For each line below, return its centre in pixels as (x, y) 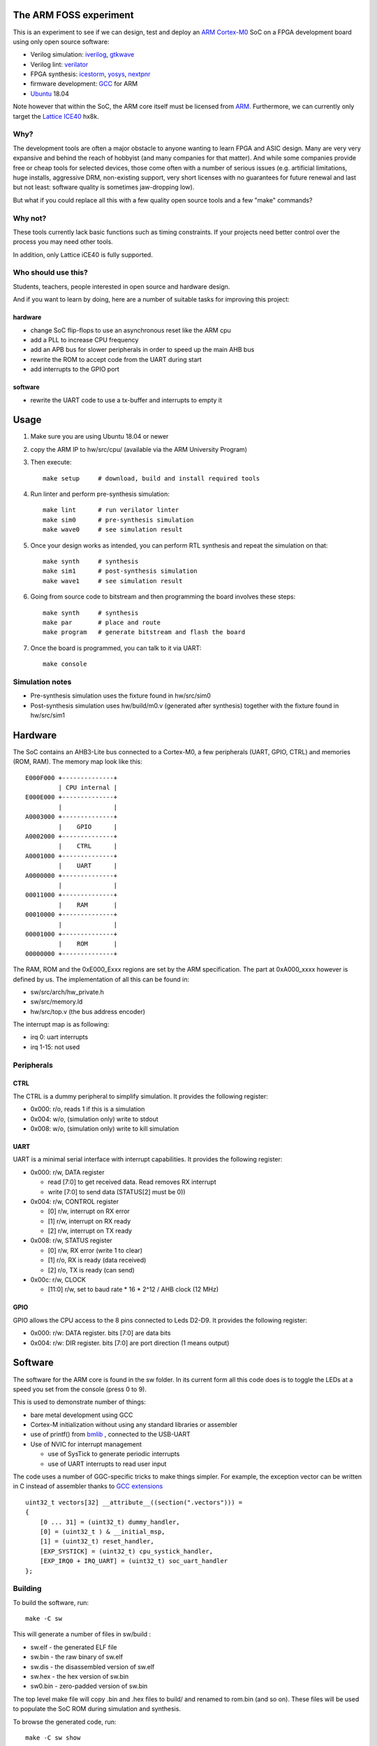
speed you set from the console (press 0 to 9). (80, 1389)
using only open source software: (61, 41)
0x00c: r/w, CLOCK (58, 1280)
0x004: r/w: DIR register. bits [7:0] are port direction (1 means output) (130, 1343)
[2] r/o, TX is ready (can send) (91, 1270)
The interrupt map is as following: (61, 1025)
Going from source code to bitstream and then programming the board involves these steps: (163, 596)
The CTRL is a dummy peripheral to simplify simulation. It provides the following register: (141, 1096)
